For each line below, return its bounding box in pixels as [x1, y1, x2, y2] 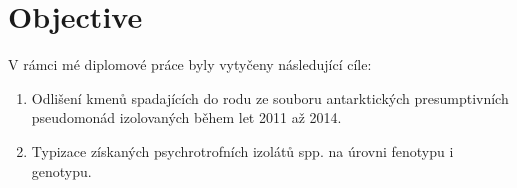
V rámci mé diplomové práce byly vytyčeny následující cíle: [8, 54, 372, 75]
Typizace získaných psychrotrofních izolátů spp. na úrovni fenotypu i [31, 140, 454, 161]
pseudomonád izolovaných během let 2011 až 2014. [31, 107, 342, 128]
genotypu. [31, 160, 92, 181]
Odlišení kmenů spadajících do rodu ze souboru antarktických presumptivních [31, 87, 509, 108]
